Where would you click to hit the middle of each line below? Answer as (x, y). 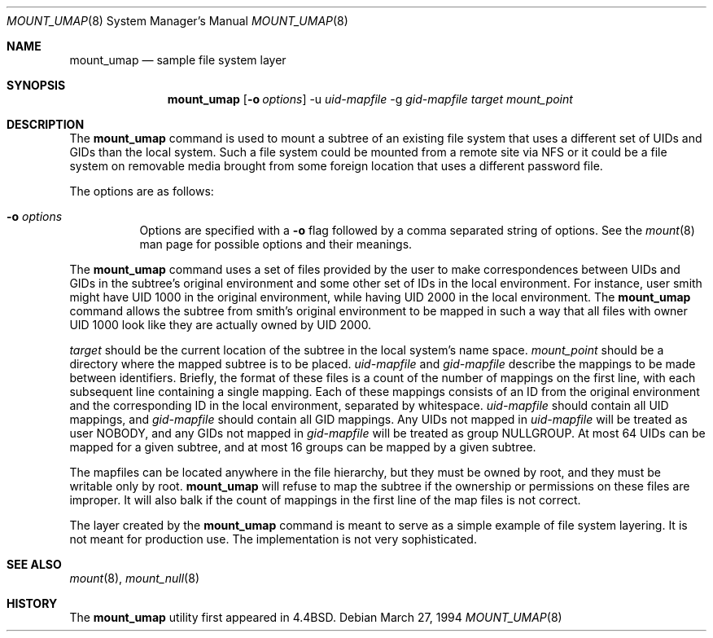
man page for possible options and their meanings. (276, 244)
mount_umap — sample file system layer (178, 60)
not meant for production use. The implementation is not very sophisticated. (273, 539)
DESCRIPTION (46, 124)
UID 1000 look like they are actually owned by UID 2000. (221, 325)
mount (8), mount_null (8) (134, 578)
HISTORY (32, 603)
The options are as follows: (142, 191)
